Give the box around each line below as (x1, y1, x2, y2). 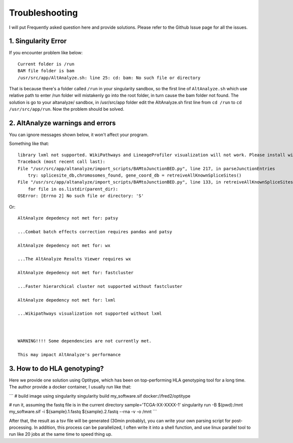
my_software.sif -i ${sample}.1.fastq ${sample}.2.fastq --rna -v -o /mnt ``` (9, 409, 157, 415)
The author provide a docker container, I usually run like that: (9, 384, 132, 390)
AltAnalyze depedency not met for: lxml (18, 297, 116, 302)
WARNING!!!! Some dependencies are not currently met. (18, 338, 152, 344)
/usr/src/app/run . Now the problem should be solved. (9, 106, 125, 112)
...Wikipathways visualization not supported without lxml (18, 311, 162, 317)
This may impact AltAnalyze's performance (18, 352, 121, 357)
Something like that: (9, 141, 49, 146)
